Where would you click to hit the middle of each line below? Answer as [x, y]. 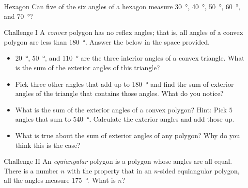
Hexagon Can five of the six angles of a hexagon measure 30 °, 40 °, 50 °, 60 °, [122, 6]
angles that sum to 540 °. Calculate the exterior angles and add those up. [125, 119]
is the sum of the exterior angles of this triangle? [88, 67]
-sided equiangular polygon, [199, 170]
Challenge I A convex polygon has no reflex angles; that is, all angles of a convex [124, 32]
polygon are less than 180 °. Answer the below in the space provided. [107, 41]
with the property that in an [109, 170]
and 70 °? [19, 16]
